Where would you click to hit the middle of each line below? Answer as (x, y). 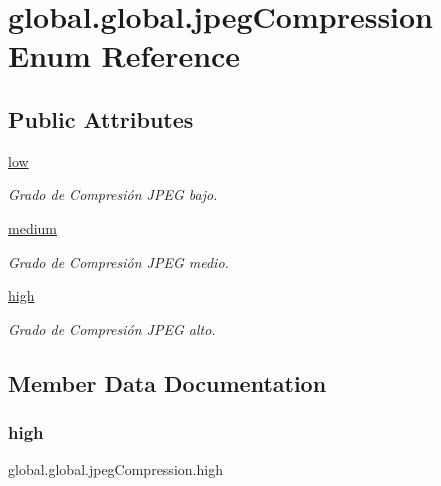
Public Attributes (101, 118)
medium (32, 227)
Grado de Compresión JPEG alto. (112, 328)
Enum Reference (124, 55)
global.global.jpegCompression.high (115, 469)
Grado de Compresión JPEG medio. (118, 261)
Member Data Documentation (167, 382)
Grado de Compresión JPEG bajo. (113, 194)
